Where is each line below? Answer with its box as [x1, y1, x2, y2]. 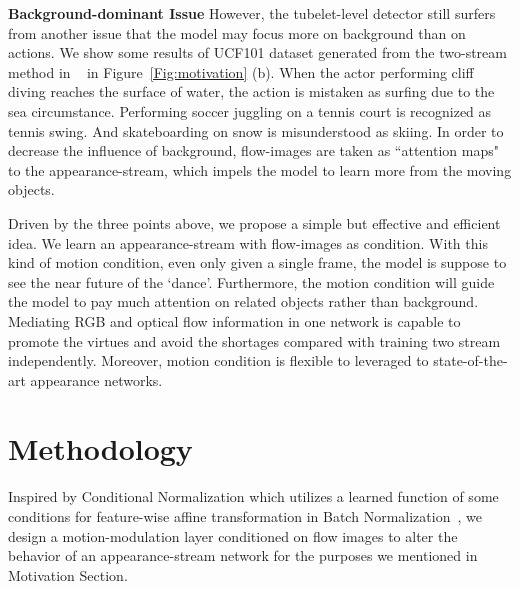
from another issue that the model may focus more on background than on [8, 22, 466, 43]
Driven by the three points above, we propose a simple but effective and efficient [8, 212, 501, 233]
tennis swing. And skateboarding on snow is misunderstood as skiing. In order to [8, 120, 504, 141]
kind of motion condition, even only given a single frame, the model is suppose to [8, 252, 507, 273]
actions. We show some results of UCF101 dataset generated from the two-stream [8, 42, 507, 63]
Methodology [8, 428, 193, 469]
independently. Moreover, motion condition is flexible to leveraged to [8, 350, 429, 371]
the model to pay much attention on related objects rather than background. [8, 291, 479, 312]
